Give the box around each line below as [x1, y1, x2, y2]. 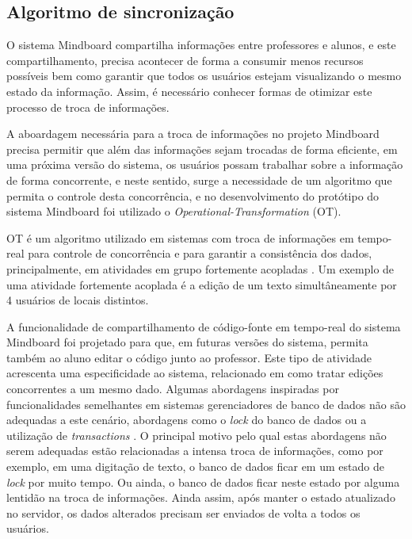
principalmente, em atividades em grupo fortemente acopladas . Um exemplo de [6, 260, 395, 277]
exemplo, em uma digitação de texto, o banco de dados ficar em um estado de [6, 458, 384, 475]
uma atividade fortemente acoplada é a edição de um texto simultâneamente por [6, 276, 397, 292]
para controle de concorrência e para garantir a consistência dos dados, [28, 245, 372, 262]
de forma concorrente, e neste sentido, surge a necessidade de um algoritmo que [6, 171, 392, 188]
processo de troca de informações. [6, 98, 170, 115]
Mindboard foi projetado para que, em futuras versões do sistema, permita [6, 334, 368, 350]
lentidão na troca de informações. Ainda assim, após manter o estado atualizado [6, 489, 395, 506]
